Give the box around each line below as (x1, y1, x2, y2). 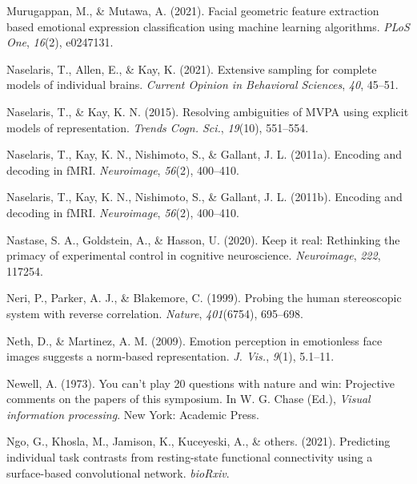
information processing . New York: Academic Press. (6, 405, 259, 422)
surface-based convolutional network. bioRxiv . (6, 464, 230, 481)
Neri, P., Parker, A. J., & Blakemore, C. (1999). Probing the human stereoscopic (6, 289, 402, 306)
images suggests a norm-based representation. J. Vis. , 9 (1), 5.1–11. (6, 348, 335, 365)
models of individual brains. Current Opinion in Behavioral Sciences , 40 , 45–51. (6, 76, 399, 93)
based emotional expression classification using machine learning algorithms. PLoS (6, 18, 410, 34)
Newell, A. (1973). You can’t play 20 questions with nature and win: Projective (6, 374, 395, 391)
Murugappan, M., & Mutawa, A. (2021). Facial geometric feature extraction (6, 2, 379, 18)
